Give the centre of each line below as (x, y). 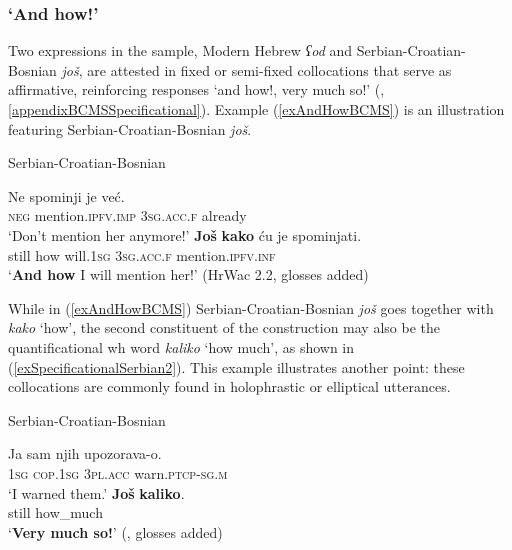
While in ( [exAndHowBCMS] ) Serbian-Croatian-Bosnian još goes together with (251, 307)
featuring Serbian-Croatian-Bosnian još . (130, 128)
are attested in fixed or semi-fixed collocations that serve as (269, 69)
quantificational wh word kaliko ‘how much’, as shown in (181, 346)
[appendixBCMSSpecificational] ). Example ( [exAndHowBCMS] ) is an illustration (256, 109)
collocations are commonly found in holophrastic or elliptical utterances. (229, 386)
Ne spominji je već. (66, 195)
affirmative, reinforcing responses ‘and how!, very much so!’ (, (196, 89)
